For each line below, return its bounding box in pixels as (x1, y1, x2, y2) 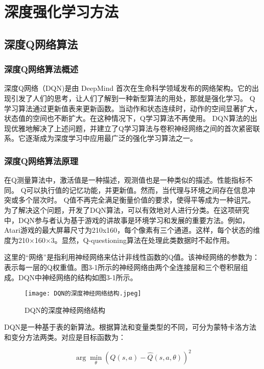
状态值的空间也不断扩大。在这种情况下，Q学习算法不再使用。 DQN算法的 (4, 113, 250, 124)
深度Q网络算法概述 (4, 63, 79, 76)
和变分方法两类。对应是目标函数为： (4, 331, 126, 342)
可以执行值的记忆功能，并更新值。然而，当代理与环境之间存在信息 (26, 184, 248, 195)
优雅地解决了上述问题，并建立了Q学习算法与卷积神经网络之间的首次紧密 (11, 122, 253, 133)
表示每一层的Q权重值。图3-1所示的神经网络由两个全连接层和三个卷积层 (4, 261, 241, 272)
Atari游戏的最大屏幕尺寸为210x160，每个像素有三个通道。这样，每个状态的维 (4, 225, 260, 235)
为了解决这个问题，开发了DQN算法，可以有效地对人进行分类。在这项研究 (4, 204, 250, 215)
